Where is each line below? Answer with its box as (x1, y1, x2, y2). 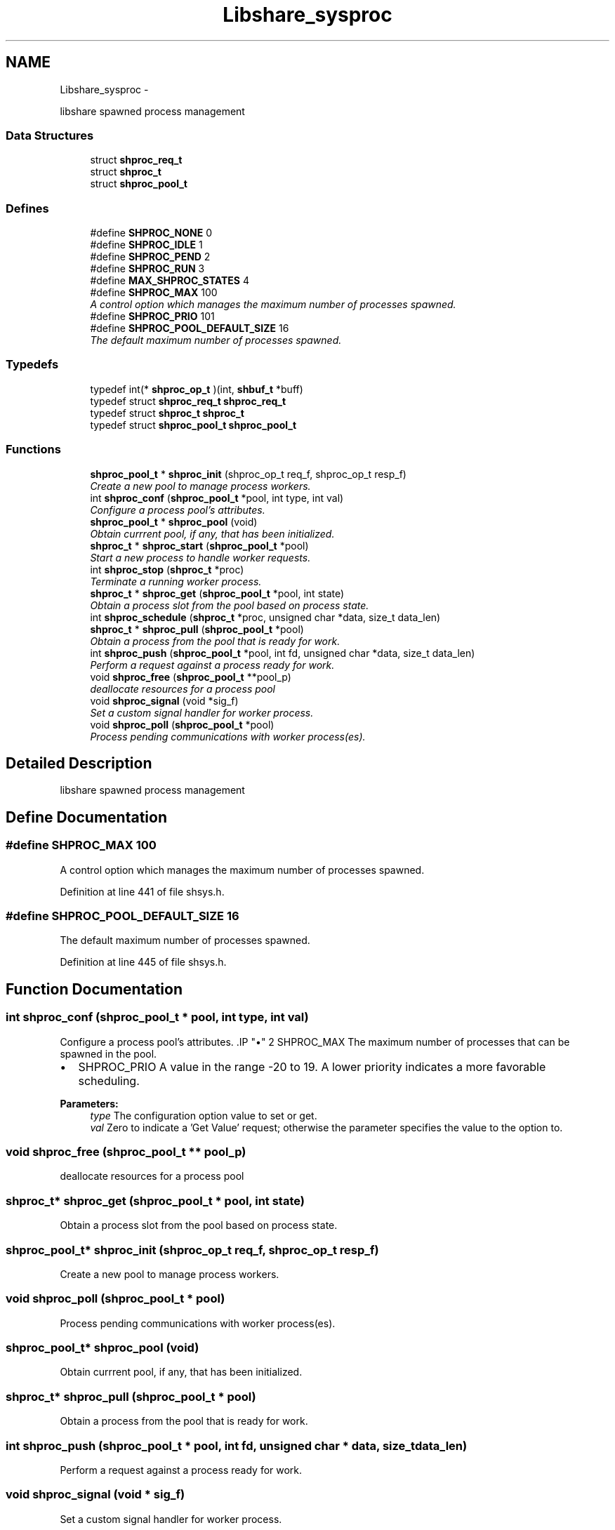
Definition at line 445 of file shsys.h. (60, 956, 227, 969)
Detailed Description (6, 754, 152, 773)
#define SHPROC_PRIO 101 (90, 310, 215, 323)
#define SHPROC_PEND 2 (90, 251, 211, 263)
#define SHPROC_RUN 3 (90, 262, 205, 275)
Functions (6, 442, 61, 457)
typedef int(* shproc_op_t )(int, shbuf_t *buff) (90, 382, 303, 395)
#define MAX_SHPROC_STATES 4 (90, 274, 249, 287)
